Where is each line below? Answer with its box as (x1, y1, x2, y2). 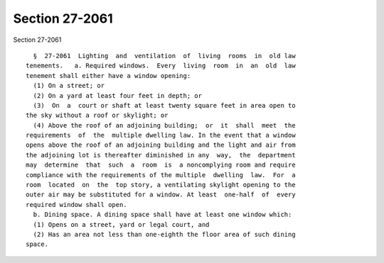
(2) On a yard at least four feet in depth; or (33, 91, 203, 99)
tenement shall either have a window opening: (26, 72, 191, 79)
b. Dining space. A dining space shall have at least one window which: (33, 211, 292, 219)
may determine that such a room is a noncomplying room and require (26, 161, 296, 169)
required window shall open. (26, 201, 127, 208)
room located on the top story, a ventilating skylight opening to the (26, 181, 296, 189)
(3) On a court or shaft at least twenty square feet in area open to (33, 101, 296, 109)
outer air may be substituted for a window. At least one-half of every (26, 191, 296, 198)
